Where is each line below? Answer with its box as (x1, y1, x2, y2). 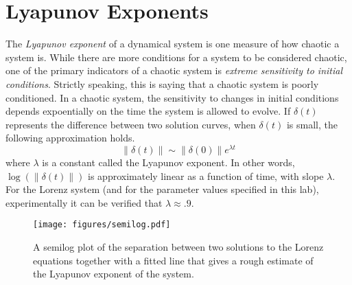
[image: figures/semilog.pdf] (33, 220, 171, 230)
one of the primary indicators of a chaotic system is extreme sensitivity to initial (5, 63, 342, 78)
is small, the (286, 117, 338, 131)
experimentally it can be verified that (5, 195, 163, 209)
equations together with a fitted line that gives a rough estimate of (33, 253, 314, 267)
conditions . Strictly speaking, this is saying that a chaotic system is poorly (5, 76, 319, 91)
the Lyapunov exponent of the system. (33, 266, 194, 281)
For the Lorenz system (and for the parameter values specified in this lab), (5, 182, 319, 196)
